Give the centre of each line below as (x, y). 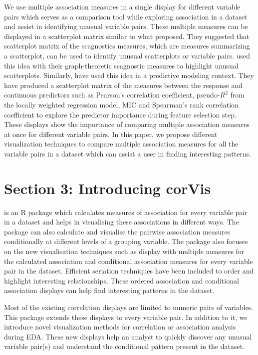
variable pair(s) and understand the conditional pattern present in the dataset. (125, 346)
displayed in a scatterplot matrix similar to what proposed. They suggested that (127, 36)
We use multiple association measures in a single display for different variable (122, 6)
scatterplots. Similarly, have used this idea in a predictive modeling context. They (129, 75)
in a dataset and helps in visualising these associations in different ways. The (122, 222)
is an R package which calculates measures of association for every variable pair (126, 212)
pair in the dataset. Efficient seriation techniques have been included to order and (129, 271)
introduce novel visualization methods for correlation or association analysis (120, 327)
